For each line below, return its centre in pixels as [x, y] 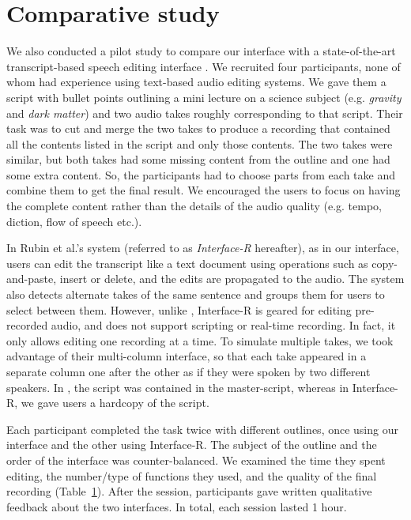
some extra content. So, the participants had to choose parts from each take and [201, 174]
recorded [27, 325]
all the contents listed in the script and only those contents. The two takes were [200, 143]
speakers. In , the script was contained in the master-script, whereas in [178, 387]
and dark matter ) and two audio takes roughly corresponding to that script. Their [205, 113]
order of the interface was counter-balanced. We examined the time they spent [196, 460]
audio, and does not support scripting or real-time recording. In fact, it [223, 325]
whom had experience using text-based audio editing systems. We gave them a [196, 82]
